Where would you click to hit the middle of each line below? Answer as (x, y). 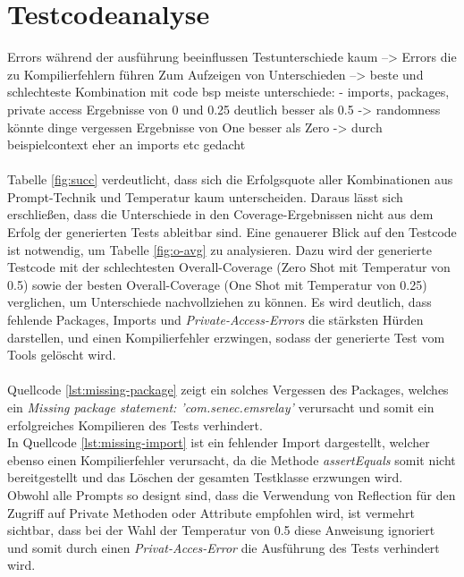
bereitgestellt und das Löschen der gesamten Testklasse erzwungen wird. (205, 477)
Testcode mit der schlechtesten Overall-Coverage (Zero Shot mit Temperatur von (229, 267)
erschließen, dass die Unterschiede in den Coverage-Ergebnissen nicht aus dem (220, 214)
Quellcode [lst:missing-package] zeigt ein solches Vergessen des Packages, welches (228, 390)
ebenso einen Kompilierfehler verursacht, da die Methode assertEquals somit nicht (232, 459)
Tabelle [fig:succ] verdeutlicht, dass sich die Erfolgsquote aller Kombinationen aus (230, 179)
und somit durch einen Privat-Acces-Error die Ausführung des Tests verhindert (224, 547)
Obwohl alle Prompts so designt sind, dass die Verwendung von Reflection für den (232, 494)
